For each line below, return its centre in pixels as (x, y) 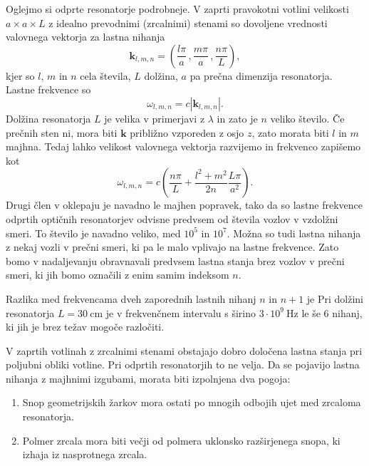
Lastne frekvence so (48, 89)
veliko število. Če (307, 118)
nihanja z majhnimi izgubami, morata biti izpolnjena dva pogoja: (148, 378)
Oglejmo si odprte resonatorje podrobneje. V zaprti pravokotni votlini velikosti (177, 9)
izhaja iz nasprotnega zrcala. (85, 454)
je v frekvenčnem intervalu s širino (181, 312)
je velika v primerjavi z (155, 118)
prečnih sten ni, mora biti (62, 132)
